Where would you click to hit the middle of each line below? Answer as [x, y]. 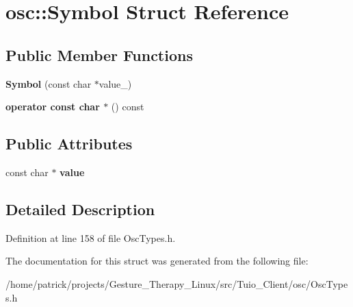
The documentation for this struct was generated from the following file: [157, 261]
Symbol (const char [49, 83]
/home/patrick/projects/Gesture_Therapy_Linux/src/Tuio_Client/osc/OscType [177, 283]
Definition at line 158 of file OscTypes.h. [91, 237]
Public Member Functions [99, 54]
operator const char [53, 107]
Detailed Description [80, 209]
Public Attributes [69, 144]
